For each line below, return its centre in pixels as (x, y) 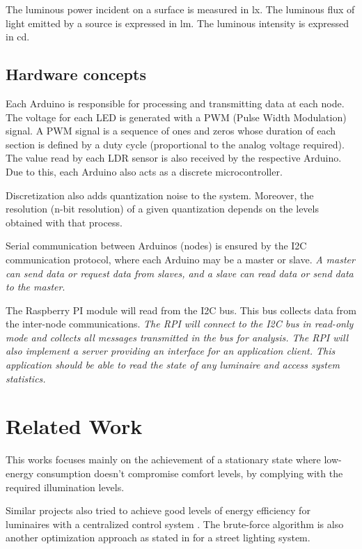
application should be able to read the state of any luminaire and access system (173, 365)
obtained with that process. (64, 222)
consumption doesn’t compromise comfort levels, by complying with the (190, 473)
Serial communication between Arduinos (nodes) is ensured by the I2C (156, 246)
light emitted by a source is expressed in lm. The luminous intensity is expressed (178, 23)
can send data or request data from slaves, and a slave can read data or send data (180, 273)
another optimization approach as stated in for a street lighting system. (158, 538)
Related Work (74, 426)
